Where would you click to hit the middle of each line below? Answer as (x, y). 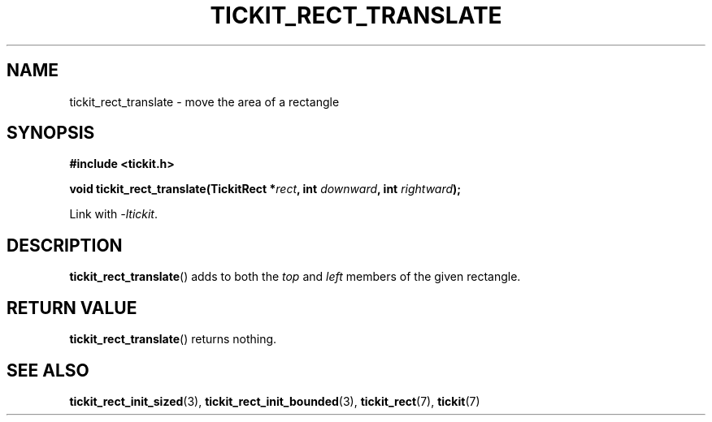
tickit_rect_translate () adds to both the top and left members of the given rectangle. (295, 277)
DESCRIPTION (65, 245)
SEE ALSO (48, 370)
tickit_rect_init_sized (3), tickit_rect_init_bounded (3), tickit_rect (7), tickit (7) (275, 401)
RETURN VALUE (72, 308)
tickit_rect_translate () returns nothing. (173, 339)
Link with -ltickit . (114, 214)
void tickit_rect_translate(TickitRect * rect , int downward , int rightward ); (265, 189)
